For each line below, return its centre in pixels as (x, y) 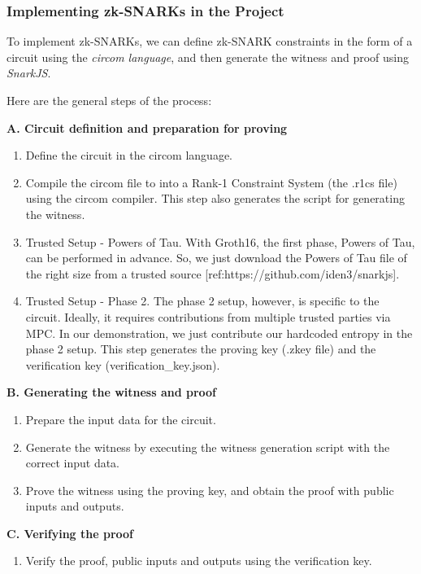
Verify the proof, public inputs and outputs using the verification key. (199, 561)
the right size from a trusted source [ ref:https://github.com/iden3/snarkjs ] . (213, 273)
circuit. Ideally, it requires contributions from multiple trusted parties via (208, 316)
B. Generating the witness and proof (112, 392)
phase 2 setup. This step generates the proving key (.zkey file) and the (201, 349)
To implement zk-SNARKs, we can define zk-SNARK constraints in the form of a (210, 41)
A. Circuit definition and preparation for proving (147, 127)
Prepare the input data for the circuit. (121, 419)
